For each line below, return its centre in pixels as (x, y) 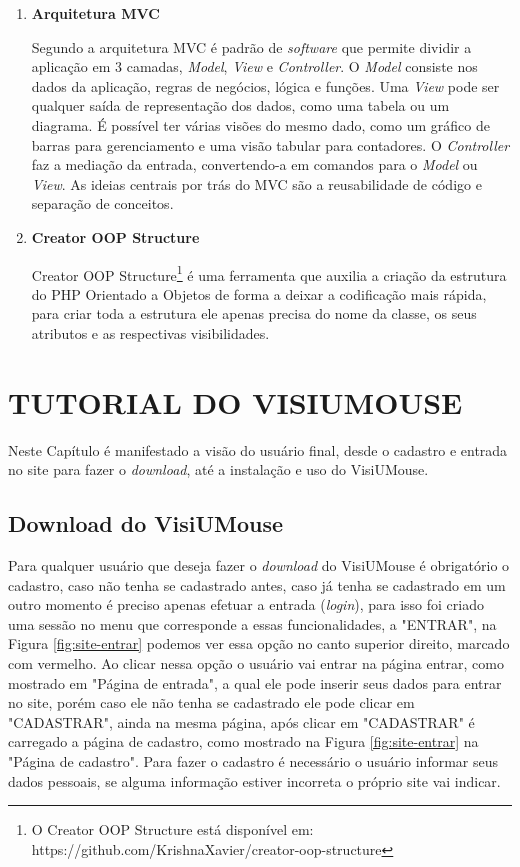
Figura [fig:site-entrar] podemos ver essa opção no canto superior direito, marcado (259, 643)
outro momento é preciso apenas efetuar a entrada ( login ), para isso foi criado (246, 604)
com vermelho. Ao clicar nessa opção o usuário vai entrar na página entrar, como (256, 663)
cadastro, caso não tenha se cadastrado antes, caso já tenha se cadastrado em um (257, 584)
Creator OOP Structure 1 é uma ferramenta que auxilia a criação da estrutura (269, 273)
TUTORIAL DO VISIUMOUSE (235, 401)
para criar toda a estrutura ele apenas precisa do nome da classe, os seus (254, 313)
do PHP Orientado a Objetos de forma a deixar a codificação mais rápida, (259, 293)
